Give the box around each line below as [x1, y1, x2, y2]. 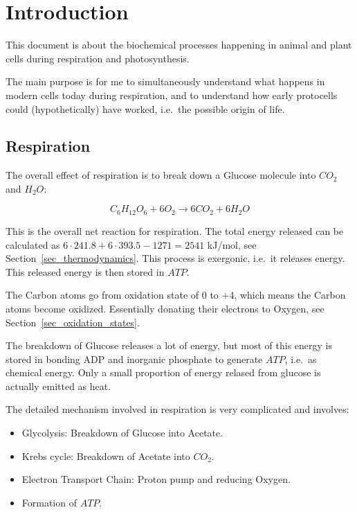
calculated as [6, 237, 60, 251]
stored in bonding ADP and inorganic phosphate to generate [6, 351, 263, 366]
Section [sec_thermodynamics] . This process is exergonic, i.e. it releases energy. [6, 251, 345, 265]
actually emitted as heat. [6, 378, 111, 393]
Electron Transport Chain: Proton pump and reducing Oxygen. [21, 472, 291, 486]
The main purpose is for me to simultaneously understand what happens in [6, 74, 325, 89]
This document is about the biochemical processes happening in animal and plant [6, 37, 352, 52]
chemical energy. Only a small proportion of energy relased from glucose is [6, 365, 321, 380]
